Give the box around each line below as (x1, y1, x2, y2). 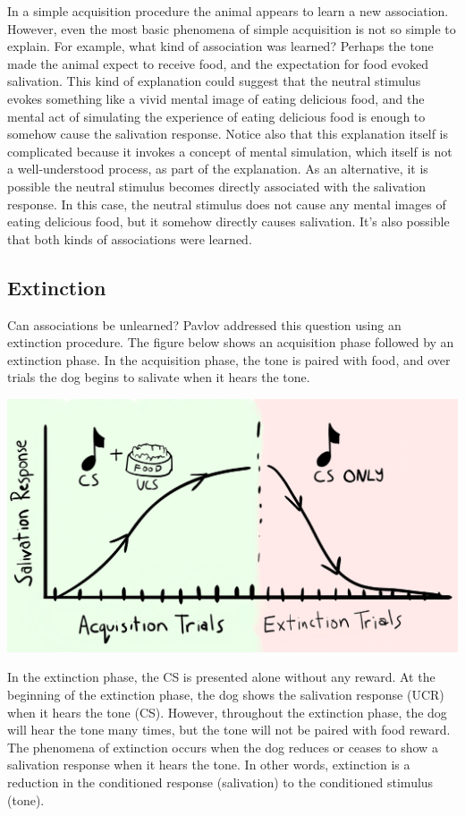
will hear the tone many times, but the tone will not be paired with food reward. (7, 720, 451, 739)
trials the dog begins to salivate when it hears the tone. (7, 368, 310, 387)
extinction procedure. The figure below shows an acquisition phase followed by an (7, 333, 454, 352)
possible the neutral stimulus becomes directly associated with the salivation (7, 176, 427, 195)
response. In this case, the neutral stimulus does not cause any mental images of (7, 194, 446, 213)
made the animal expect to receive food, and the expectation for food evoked (7, 54, 429, 72)
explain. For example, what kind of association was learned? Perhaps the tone (7, 37, 434, 55)
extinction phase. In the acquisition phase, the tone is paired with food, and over (7, 350, 451, 369)
